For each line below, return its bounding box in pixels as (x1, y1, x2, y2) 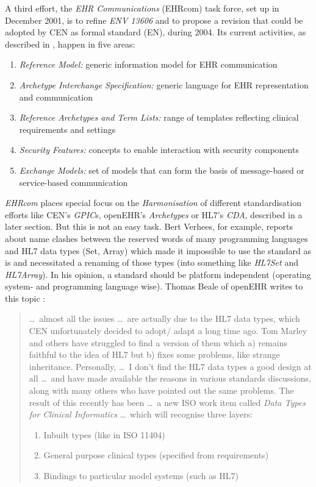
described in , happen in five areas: (5, 37, 135, 50)
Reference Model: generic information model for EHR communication (19, 58, 278, 71)
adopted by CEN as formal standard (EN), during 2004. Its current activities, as (5, 26, 306, 38)
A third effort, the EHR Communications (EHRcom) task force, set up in (5, 2, 279, 14)
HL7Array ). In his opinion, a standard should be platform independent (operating (5, 268, 311, 280)
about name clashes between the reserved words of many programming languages (5, 232, 308, 244)
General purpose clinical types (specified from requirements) (43, 449, 269, 461)
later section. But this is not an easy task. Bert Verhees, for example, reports (5, 220, 293, 233)
